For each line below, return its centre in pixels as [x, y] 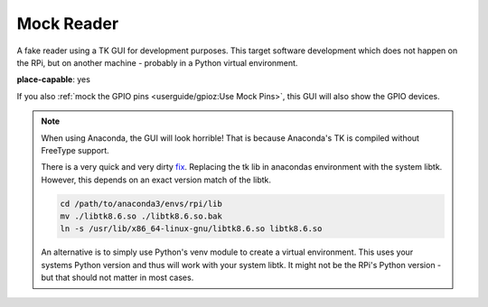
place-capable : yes [53, 79]
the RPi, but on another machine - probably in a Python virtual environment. [157, 62]
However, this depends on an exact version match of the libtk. [156, 180]
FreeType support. [75, 150]
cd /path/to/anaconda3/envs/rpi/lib [141, 204]
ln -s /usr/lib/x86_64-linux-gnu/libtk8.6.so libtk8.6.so [191, 229]
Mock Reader [68, 23]
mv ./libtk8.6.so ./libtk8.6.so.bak [141, 216]
